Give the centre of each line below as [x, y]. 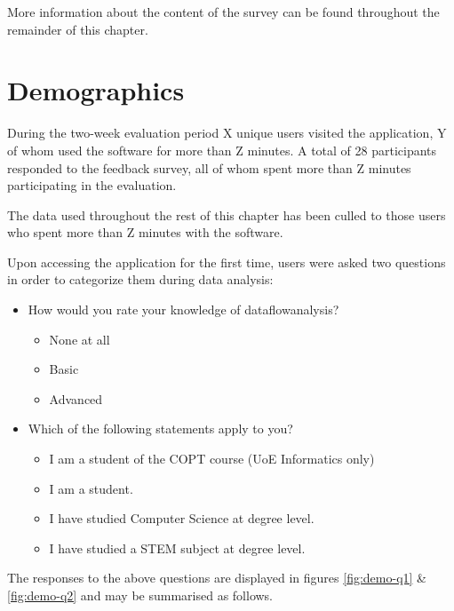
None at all [80, 339]
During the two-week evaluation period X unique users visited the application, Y [227, 133]
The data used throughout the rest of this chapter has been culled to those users [227, 214]
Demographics [96, 90]
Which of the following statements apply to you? [160, 428]
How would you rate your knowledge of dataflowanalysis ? [183, 309]
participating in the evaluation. [92, 185]
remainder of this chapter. [78, 29]
